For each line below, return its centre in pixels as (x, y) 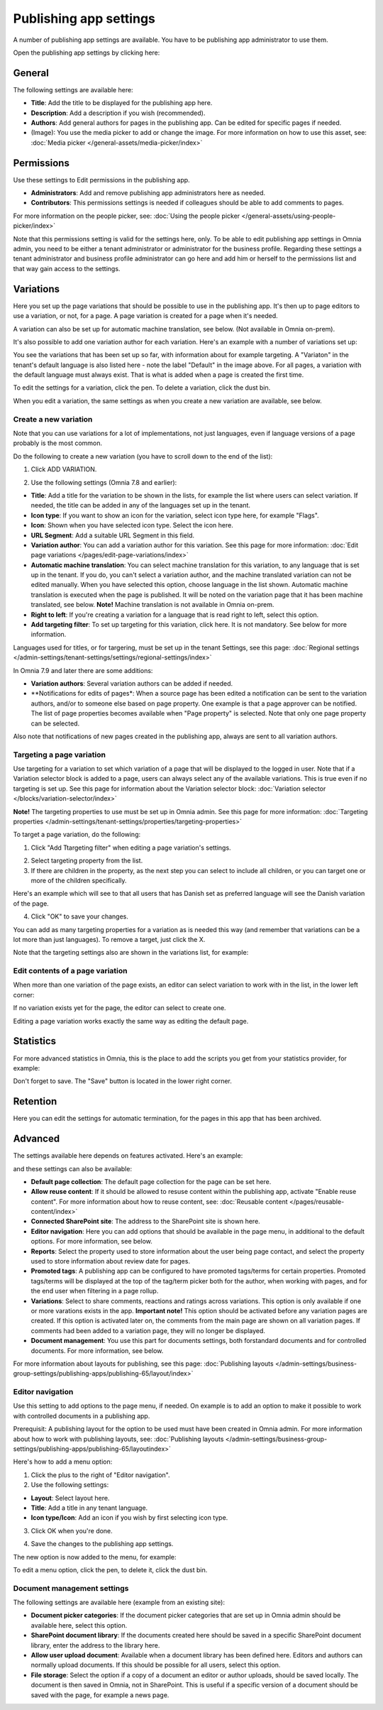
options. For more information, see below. (91, 1242)
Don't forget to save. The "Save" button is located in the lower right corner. (122, 1081)
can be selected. (55, 723)
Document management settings (71, 1588)
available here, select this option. (79, 1625)
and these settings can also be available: (73, 1168)
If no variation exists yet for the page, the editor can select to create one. (120, 1008)
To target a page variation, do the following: (77, 835)
